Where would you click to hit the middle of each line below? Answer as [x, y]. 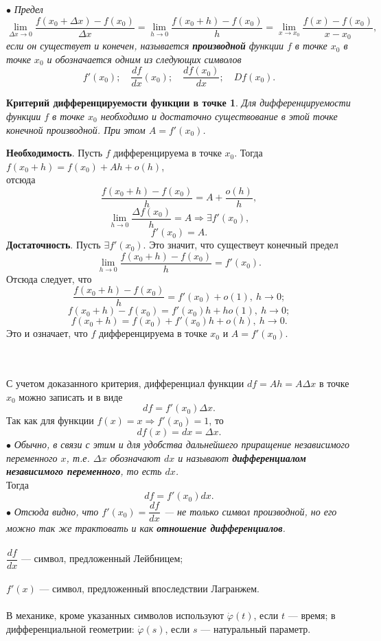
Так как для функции [50, 420]
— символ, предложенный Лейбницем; [102, 558]
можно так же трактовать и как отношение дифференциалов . [146, 528]
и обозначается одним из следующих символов [144, 59]
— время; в [312, 615]
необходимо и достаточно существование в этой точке [219, 116]
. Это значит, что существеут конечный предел [241, 245]
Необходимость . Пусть [55, 153]
